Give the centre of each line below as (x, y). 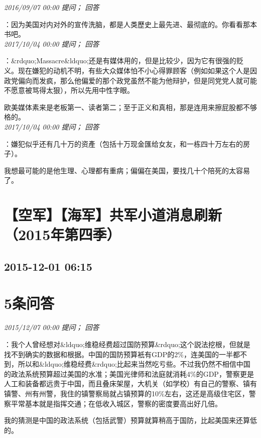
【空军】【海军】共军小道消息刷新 (113, 215)
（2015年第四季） (62, 234)
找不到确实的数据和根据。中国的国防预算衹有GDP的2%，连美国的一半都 (122, 354)
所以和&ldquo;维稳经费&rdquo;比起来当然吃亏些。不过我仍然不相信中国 (134, 364)
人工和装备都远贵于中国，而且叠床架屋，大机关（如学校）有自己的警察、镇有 (130, 384)
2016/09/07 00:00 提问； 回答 (52, 7)
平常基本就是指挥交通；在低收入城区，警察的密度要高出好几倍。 (116, 403)
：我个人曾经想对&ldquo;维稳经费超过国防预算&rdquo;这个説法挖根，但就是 (127, 344)
